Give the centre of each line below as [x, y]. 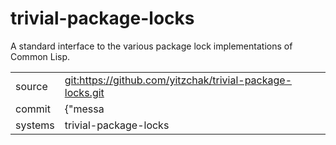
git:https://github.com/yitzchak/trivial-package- [178, 80]
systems [35, 125]
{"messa [84, 109]
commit [33, 109]
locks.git [84, 92]
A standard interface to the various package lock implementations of [151, 46]
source [31, 86]
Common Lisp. [40, 56]
